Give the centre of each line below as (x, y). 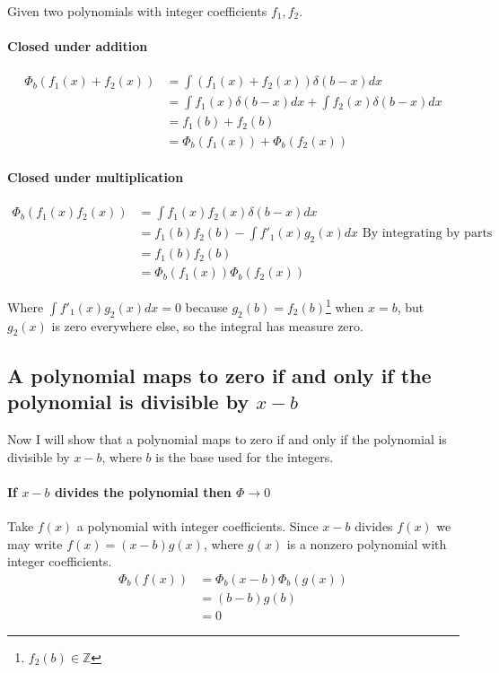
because (206, 306)
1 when (345, 306)
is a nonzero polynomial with (367, 543)
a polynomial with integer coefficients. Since (197, 526)
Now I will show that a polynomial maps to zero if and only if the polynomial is (227, 439)
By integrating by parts (427, 234)
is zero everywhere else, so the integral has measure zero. (207, 325)
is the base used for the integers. (245, 456)
